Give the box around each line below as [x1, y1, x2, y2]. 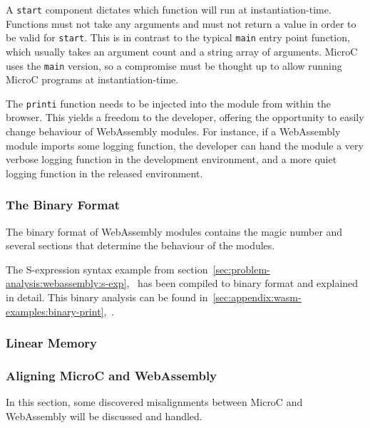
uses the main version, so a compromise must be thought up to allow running [6, 58, 342, 73]
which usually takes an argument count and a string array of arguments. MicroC [6, 43, 358, 58]
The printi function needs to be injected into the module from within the [6, 95, 332, 110]
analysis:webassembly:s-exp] [6, 276, 127, 291]
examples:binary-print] [6, 303, 104, 318]
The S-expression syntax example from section [6, 261, 208, 276]
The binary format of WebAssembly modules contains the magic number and [6, 224, 343, 239]
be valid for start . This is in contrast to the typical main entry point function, [6, 30, 350, 45]
